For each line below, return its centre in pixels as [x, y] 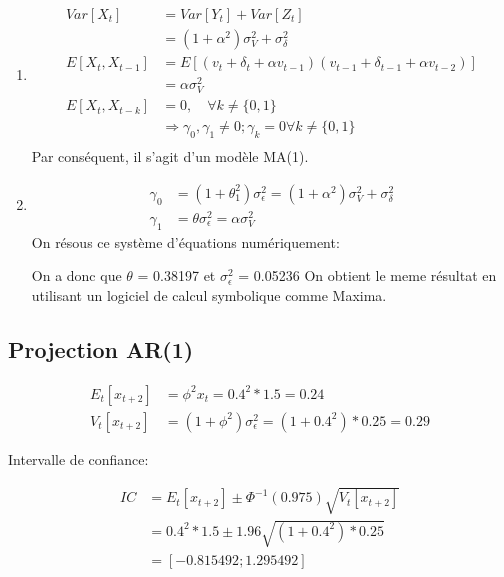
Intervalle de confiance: [78, 458]
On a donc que [76, 275]
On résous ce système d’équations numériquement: [185, 241]
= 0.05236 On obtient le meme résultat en [367, 275]
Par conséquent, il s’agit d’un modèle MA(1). [170, 156]
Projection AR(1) [101, 348]
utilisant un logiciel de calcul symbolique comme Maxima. [209, 294]
